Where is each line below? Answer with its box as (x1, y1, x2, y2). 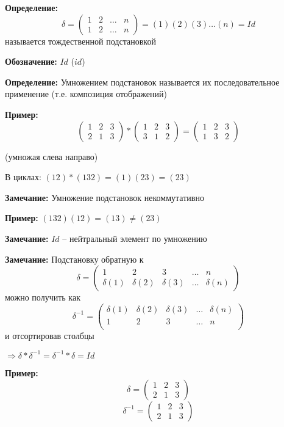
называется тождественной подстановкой (5, 34, 156, 47)
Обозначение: (5, 55, 57, 68)
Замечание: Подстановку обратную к (5, 252, 144, 265)
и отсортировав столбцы (5, 329, 94, 341)
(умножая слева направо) (5, 150, 98, 162)
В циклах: (5, 170, 41, 183)
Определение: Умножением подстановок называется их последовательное (5, 75, 280, 88)
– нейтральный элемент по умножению (62, 232, 207, 244)
